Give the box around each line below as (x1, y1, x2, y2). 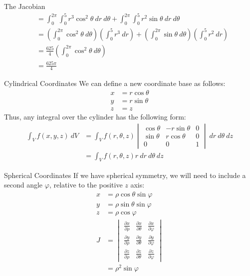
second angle (4, 179, 43, 190)
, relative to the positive (49, 179, 123, 190)
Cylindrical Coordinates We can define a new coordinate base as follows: (4, 78, 226, 88)
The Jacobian (4, 1, 45, 11)
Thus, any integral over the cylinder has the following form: (4, 111, 186, 122)
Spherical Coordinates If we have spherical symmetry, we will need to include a (4, 169, 246, 180)
